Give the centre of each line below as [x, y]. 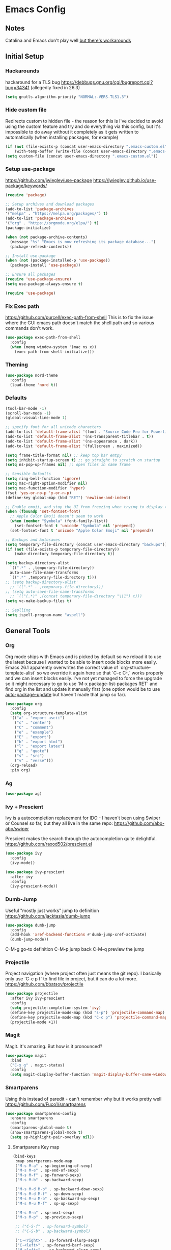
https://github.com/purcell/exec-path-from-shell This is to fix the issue [79, 317]
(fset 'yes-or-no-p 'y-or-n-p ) [38, 493]
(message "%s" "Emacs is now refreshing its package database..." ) [83, 242]
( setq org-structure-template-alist [49, 713]
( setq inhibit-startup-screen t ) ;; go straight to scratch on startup [83, 460]
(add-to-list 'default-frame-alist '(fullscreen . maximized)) [74, 446]
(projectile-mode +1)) [34, 1022]
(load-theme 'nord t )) [34, 385]
